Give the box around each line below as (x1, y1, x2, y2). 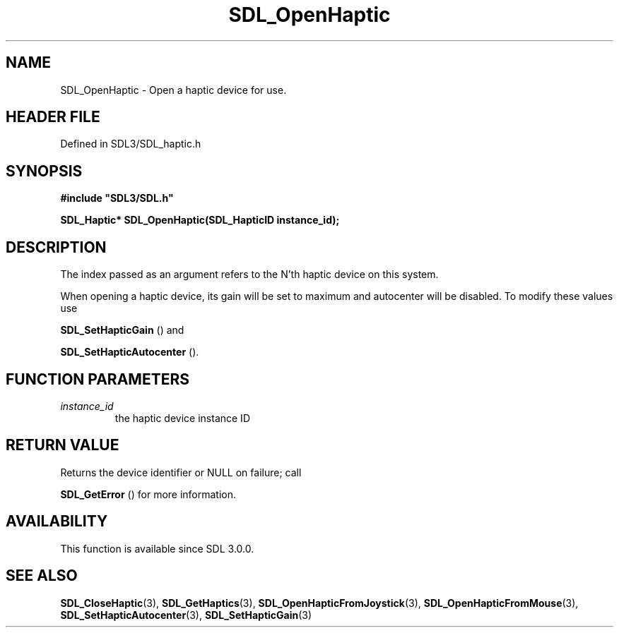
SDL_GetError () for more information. (60, 488, 237, 500)
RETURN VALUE (6, 436, 119, 454)
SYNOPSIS (6, 162, 83, 180)
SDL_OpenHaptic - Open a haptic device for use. (60, 83, 287, 96)
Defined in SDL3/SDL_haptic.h (60, 138, 201, 150)
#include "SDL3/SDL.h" (60, 192, 174, 205)
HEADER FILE (6, 108, 100, 126)
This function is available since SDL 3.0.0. (60, 542, 254, 555)
